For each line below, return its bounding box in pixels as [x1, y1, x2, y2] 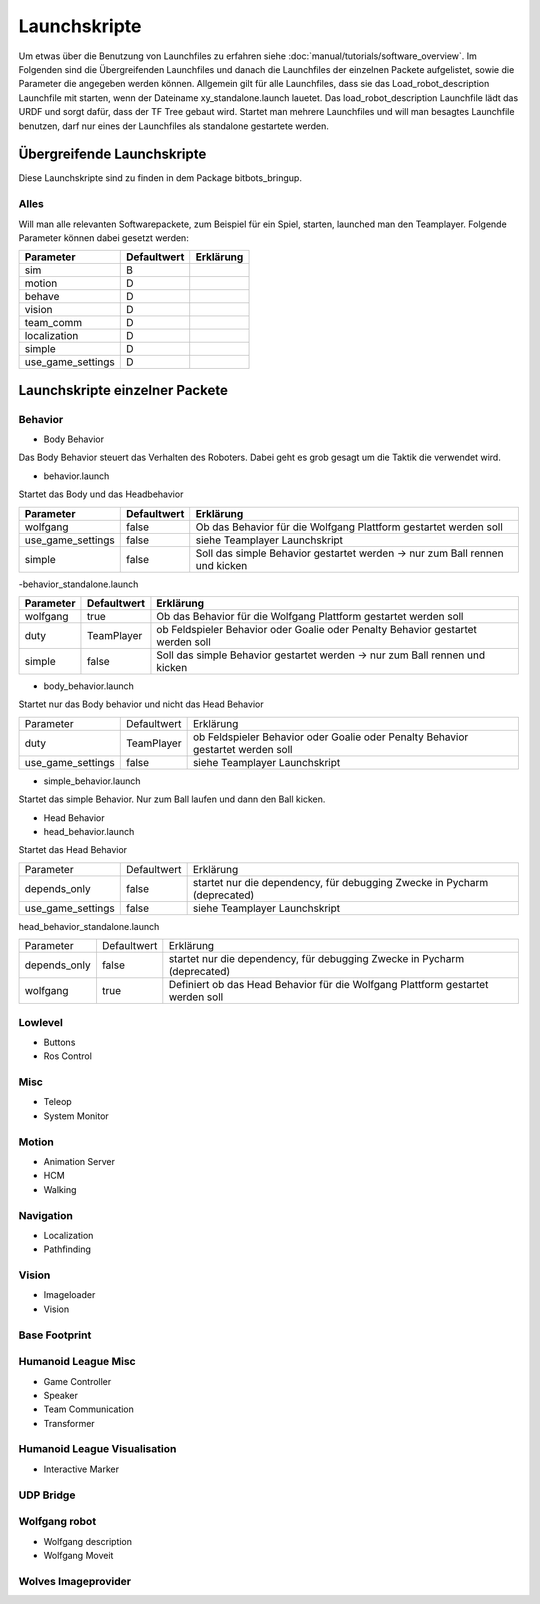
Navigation [18, 1208, 74, 1222]
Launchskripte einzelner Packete [18, 381, 229, 399]
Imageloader [43, 1289, 96, 1301]
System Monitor [43, 1110, 109, 1122]
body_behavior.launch [43, 680, 135, 692]
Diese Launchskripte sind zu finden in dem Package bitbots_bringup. [18, 172, 302, 184]
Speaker [43, 1389, 79, 1401]
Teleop [43, 1096, 72, 1108]
